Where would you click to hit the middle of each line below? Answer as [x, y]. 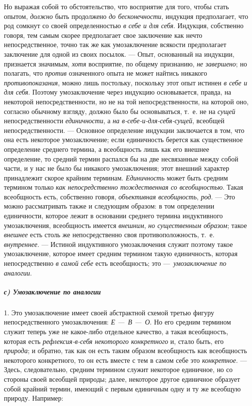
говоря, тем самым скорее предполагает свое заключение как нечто [103, 35]
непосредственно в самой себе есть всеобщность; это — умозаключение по [115, 263]
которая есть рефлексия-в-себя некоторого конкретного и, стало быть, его [114, 341]
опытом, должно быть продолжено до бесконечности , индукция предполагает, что [126, 16]
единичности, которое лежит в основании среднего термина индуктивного [113, 216]
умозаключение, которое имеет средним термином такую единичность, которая [121, 253]
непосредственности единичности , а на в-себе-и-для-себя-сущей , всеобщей [114, 121]
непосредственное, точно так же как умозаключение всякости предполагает [115, 44]
